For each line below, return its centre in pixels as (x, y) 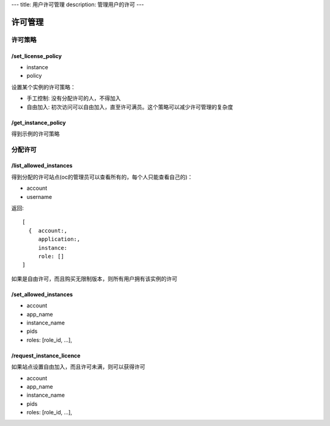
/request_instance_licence (46, 356)
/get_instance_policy (39, 122)
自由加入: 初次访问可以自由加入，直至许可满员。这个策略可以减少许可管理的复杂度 (130, 106)
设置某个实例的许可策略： (43, 87)
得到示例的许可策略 (35, 133)
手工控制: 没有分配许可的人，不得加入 (74, 99)
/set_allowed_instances (42, 294)
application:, (59, 239)
